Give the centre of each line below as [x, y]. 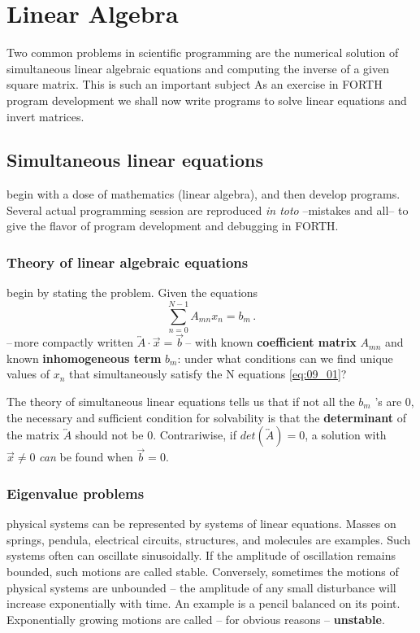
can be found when [86, 457]
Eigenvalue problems [76, 493]
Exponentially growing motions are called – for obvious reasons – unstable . [196, 619]
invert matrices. [45, 116]
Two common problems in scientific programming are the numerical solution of [203, 52]
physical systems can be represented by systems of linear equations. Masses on [201, 524]
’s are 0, [394, 402]
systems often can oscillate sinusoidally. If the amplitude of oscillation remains [201, 555]
